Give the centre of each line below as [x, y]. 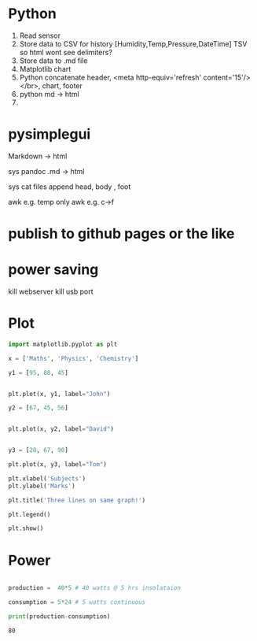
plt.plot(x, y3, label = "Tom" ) [58, 465]
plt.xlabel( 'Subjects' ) [47, 478]
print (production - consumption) [59, 617]
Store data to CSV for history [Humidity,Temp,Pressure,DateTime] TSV [133, 43]
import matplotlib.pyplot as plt [63, 344]
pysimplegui [50, 134]
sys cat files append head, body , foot [70, 187]
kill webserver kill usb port [51, 291]
